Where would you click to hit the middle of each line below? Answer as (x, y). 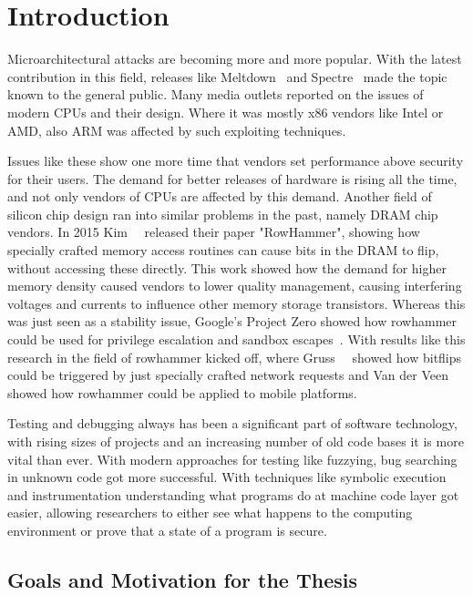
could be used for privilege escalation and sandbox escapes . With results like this (236, 339)
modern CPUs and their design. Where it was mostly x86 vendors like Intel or (226, 112)
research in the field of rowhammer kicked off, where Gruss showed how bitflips (235, 357)
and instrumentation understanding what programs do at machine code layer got (233, 494)
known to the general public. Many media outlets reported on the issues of (216, 94)
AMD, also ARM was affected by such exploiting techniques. (177, 130)
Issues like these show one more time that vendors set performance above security (236, 161)
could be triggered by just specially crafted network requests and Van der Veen (228, 375)
